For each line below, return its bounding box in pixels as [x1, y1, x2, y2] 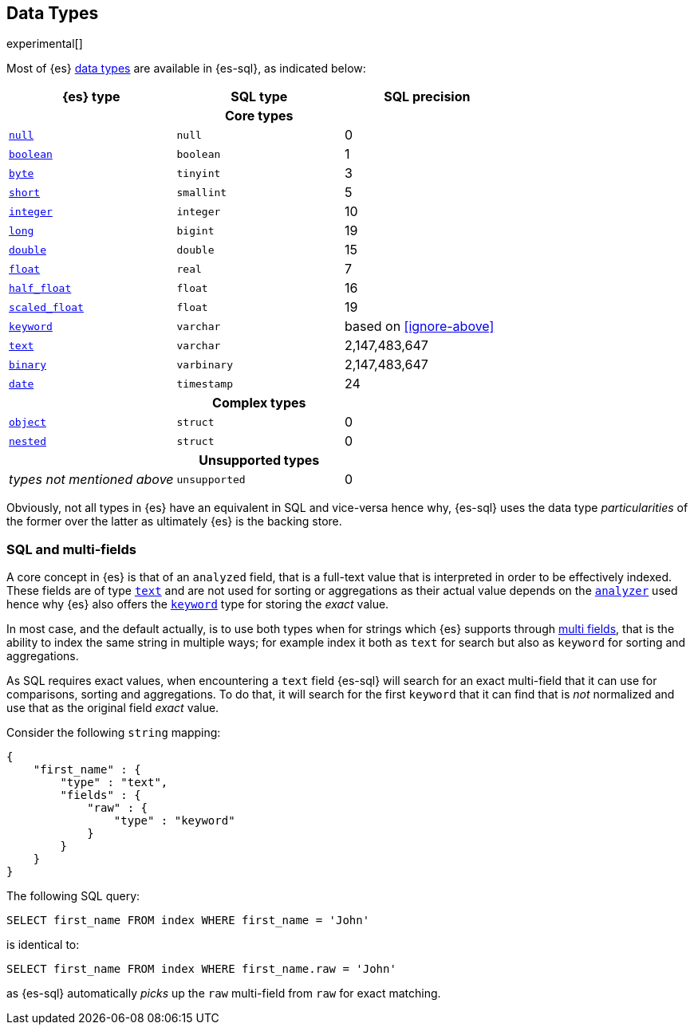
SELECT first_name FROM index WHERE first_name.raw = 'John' [6, 962, 396, 976]
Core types [225, 108, 294, 124]
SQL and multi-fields [6, 541, 137, 557]
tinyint [176, 167, 221, 179]
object [9, 415, 46, 428]
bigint [176, 224, 215, 237]
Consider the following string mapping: [6, 726, 221, 740]
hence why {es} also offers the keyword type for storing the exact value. [6, 597, 389, 612]
